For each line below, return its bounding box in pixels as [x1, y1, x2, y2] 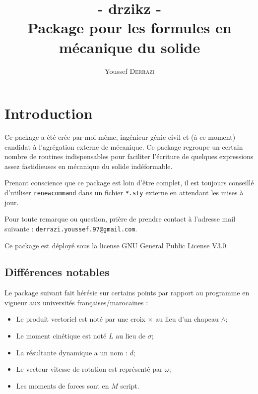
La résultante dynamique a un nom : [16, 347, 128, 357]
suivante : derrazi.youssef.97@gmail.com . [4, 223, 137, 233]
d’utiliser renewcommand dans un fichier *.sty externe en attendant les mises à [4, 187, 244, 197]
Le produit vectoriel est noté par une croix [16, 314, 145, 324]
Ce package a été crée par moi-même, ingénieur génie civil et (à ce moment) [4, 132, 236, 142]
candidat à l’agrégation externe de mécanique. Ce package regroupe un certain [4, 141, 243, 152]
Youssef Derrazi [105, 65, 154, 76]
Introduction [4, 103, 93, 123]
